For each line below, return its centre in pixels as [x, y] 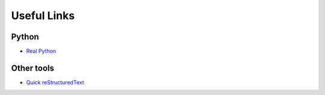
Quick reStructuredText [55, 82]
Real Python [41, 51]
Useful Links [43, 16]
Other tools [32, 68]
